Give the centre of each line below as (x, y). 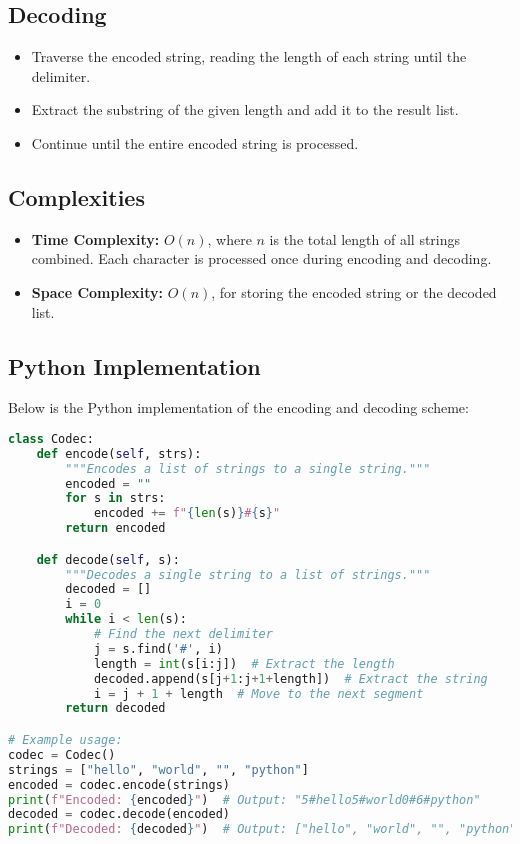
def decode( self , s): (108, 559)
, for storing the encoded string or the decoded (354, 291)
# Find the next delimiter (183, 634)
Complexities (76, 196)
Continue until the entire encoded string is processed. (195, 142)
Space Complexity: (97, 291)
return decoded (115, 708)
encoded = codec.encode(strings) (119, 784)
